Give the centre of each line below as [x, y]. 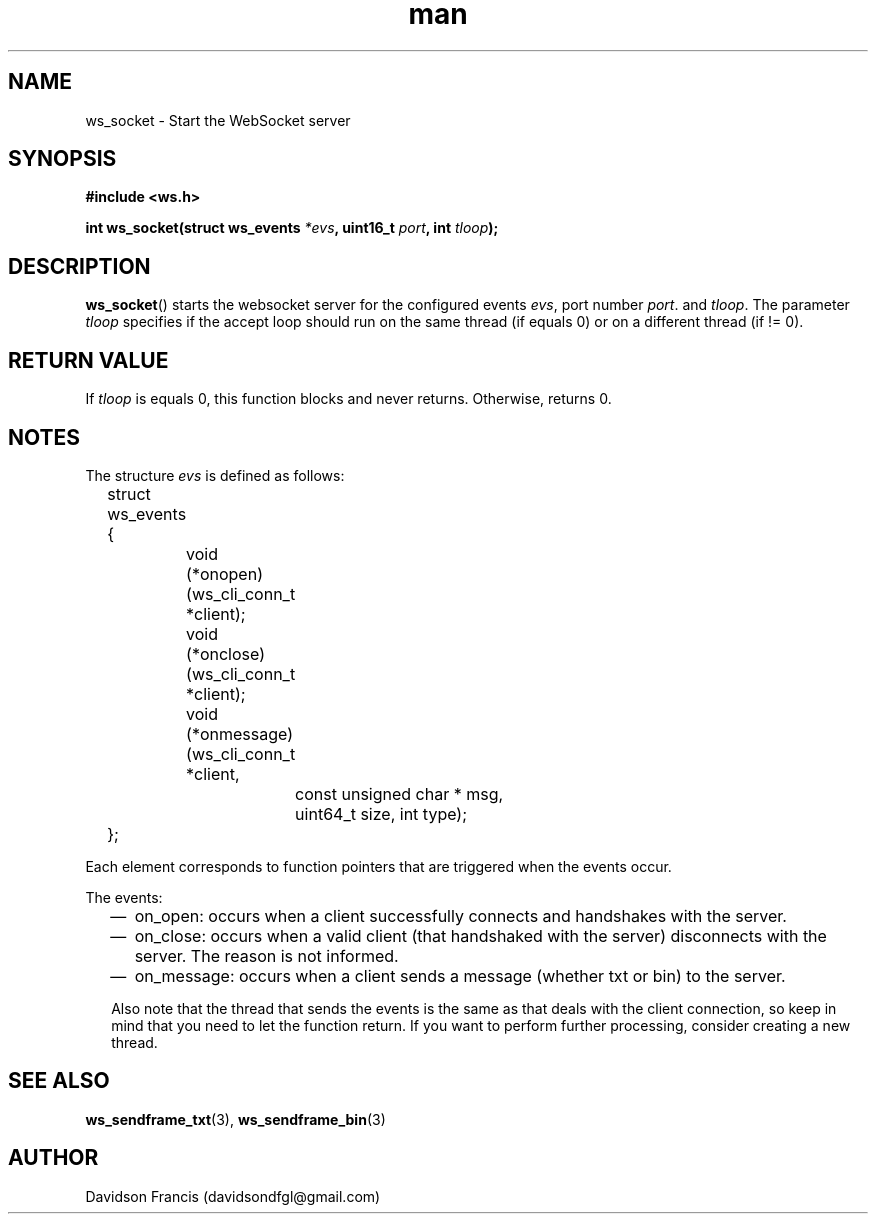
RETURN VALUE [88, 360]
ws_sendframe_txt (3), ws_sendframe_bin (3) [235, 1119]
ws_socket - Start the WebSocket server [218, 120]
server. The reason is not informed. [266, 955]
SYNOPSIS [62, 159]
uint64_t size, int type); [381, 813]
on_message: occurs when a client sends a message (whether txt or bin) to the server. [460, 975]
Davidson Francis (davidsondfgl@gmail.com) [233, 1196]
